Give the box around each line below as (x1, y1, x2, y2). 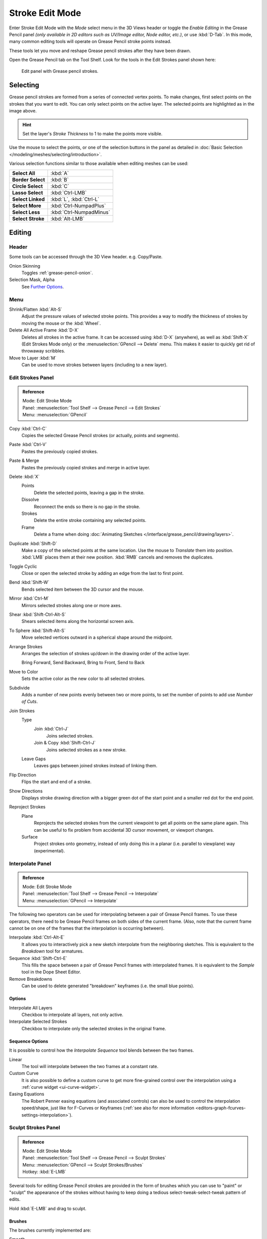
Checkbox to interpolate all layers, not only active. (21, 1012, 124, 1017)
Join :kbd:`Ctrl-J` (34, 726, 69, 732)
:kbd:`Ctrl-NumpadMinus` (50, 209, 111, 216)
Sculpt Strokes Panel (9, 1124, 60, 1131)
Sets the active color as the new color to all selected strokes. (21, 676, 145, 681)
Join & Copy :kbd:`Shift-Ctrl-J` (34, 740, 96, 746)
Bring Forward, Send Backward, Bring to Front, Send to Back (21, 660, 145, 666)
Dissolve (21, 497, 39, 503)
